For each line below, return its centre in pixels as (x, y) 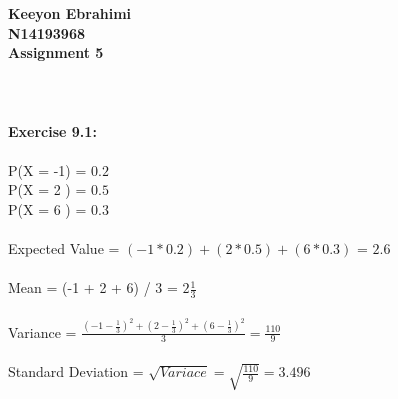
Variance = (42, 331)
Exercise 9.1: (52, 130)
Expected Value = (64, 248)
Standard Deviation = (76, 371)
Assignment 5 (56, 52)
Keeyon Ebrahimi (70, 13)
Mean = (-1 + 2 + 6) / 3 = (93, 287)
